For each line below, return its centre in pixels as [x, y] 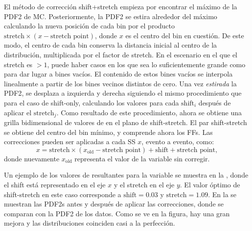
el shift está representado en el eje [55, 184]
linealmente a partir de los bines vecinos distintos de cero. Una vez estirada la [120, 83]
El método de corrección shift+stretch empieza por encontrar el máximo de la [121, 6]
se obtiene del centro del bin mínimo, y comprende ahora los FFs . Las [108, 132]
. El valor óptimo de [210, 184]
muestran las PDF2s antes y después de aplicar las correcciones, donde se [114, 204]
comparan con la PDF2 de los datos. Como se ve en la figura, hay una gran [117, 213]
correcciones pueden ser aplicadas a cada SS [70, 141]
